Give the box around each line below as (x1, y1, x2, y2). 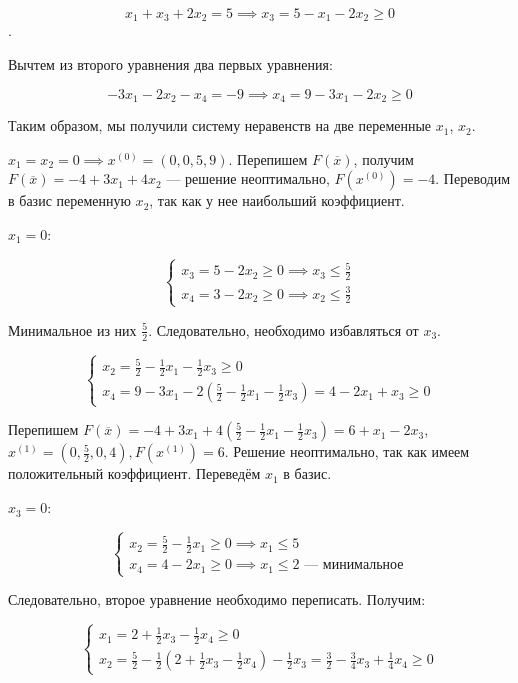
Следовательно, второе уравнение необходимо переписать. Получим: (8, 589, 426, 610)
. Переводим (435, 168, 510, 189)
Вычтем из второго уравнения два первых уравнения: (8, 54, 333, 75)
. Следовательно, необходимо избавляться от (148, 319, 419, 340)
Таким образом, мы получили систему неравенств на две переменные (8, 115, 432, 136)
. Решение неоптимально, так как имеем (224, 441, 470, 462)
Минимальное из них (8, 319, 137, 340)
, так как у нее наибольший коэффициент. (149, 190, 405, 211)
